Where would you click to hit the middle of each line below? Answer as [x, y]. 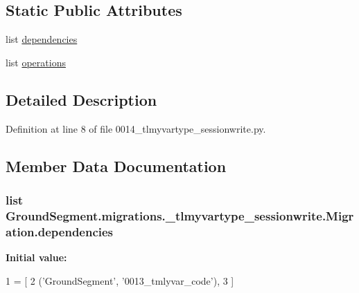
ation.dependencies [60, 231]
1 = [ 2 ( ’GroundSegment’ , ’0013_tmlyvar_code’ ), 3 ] [120, 280]
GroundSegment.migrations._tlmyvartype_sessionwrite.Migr [180, 215]
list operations [36, 62]
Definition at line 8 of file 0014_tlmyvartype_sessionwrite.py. [136, 128]
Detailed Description [81, 99]
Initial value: [36, 257]
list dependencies [42, 39]
